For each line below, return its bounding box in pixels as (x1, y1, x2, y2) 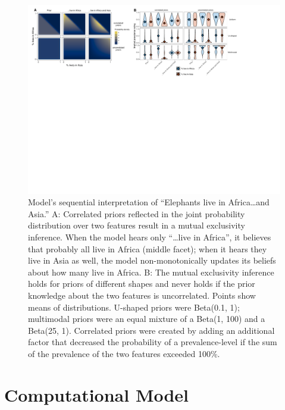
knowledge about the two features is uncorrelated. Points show (28, 289, 256, 301)
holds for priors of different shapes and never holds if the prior (28, 277, 255, 290)
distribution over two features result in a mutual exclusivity (28, 219, 245, 231)
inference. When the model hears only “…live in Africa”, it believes (28, 230, 271, 243)
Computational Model (4, 382, 189, 406)
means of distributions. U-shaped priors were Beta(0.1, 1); (28, 301, 240, 313)
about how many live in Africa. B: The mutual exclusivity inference (28, 265, 274, 278)
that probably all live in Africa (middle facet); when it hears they (28, 242, 267, 255)
